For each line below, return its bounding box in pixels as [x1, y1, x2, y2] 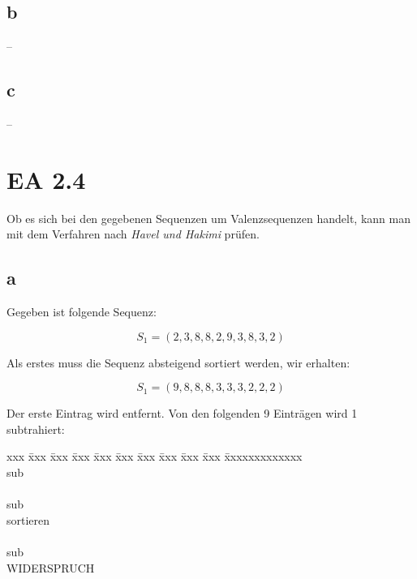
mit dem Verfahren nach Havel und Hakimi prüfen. [6, 225, 260, 242]
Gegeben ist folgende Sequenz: [6, 303, 157, 320]
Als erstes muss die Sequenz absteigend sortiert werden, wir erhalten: [6, 354, 350, 371]
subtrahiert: [6, 420, 65, 437]
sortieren [6, 511, 50, 528]
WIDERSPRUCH [6, 559, 95, 576]
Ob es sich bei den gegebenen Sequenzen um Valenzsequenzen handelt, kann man [6, 209, 411, 226]
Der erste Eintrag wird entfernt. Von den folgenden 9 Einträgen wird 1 [6, 405, 358, 422]
